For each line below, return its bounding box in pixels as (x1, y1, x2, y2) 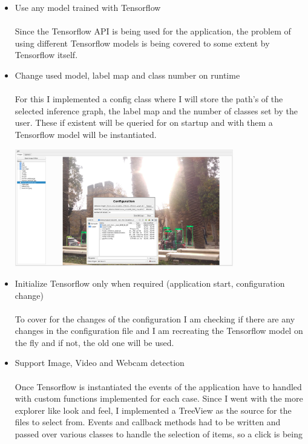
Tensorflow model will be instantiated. (15, 128, 157, 140)
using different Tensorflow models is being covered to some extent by (15, 36, 270, 49)
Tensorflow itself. (15, 48, 78, 61)
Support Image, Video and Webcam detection (15, 356, 185, 369)
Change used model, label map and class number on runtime (15, 68, 240, 81)
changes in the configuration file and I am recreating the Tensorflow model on (15, 324, 303, 337)
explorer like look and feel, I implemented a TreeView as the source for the (15, 403, 292, 416)
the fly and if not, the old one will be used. (15, 336, 174, 348)
